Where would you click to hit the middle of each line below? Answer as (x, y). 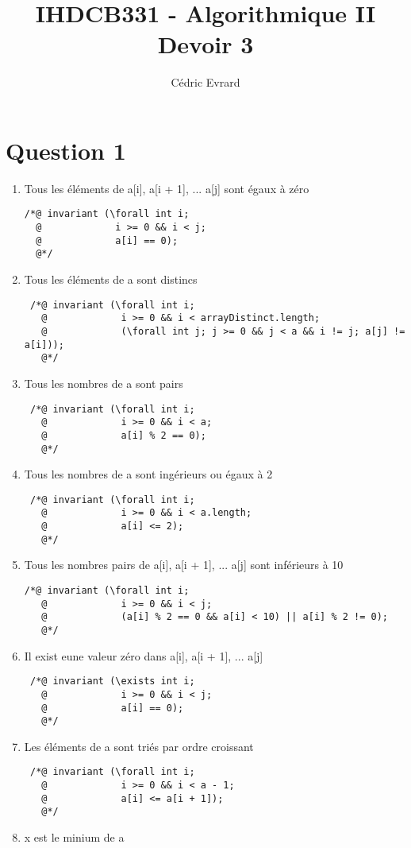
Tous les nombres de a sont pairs (104, 383)
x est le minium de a (74, 837)
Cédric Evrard (205, 82)
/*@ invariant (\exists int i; (112, 681)
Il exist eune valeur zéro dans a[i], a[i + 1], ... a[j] (144, 655)
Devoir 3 (205, 44)
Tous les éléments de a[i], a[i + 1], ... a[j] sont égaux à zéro (167, 188)
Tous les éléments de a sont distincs (111, 279)
